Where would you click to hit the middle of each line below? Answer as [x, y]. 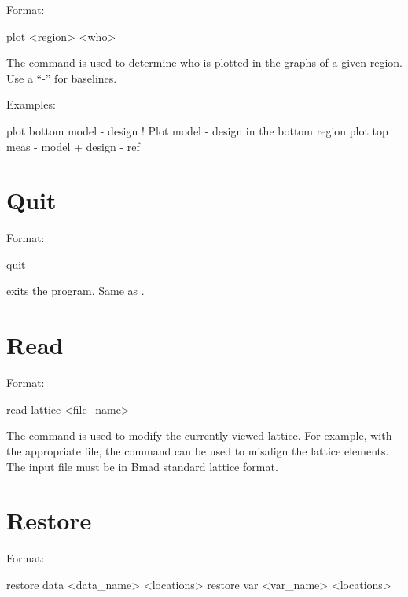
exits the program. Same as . [75, 291]
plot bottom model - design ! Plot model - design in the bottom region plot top [197, 130]
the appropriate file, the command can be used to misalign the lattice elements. [198, 450]
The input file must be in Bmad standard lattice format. [142, 466]
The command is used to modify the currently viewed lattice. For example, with [199, 435]
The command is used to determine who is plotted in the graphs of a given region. [205, 63]
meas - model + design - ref [73, 146]
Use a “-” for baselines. [62, 77]
